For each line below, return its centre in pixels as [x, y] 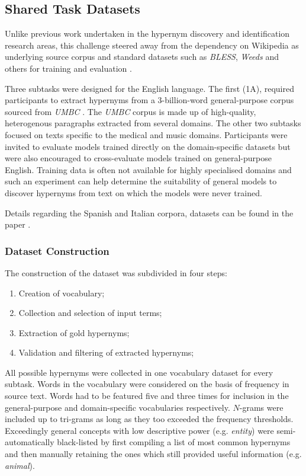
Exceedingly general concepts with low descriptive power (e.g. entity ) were [139, 430]
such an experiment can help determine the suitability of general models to [141, 181]
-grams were [261, 407]
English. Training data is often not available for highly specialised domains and [148, 169]
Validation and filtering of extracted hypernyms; [106, 352]
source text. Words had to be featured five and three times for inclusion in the [147, 396]
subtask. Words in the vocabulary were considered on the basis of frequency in [147, 384]
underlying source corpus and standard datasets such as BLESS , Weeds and [142, 57]
